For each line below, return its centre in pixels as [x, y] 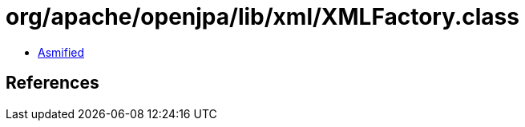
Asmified [61, 52]
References [52, 83]
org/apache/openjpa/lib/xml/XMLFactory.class [262, 17]
